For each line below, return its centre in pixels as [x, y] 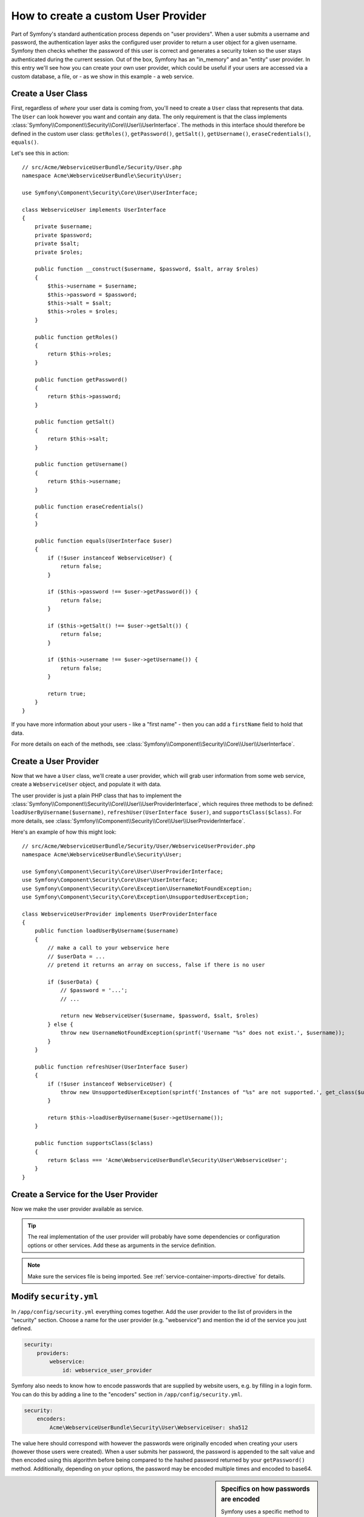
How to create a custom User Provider [109, 16]
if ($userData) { [73, 982]
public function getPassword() [81, 380]
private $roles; [59, 252]
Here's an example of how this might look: [64, 832]
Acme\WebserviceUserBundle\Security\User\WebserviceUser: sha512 [149, 1427]
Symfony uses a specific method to [265, 1512]
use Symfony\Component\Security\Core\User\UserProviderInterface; [123, 871]
